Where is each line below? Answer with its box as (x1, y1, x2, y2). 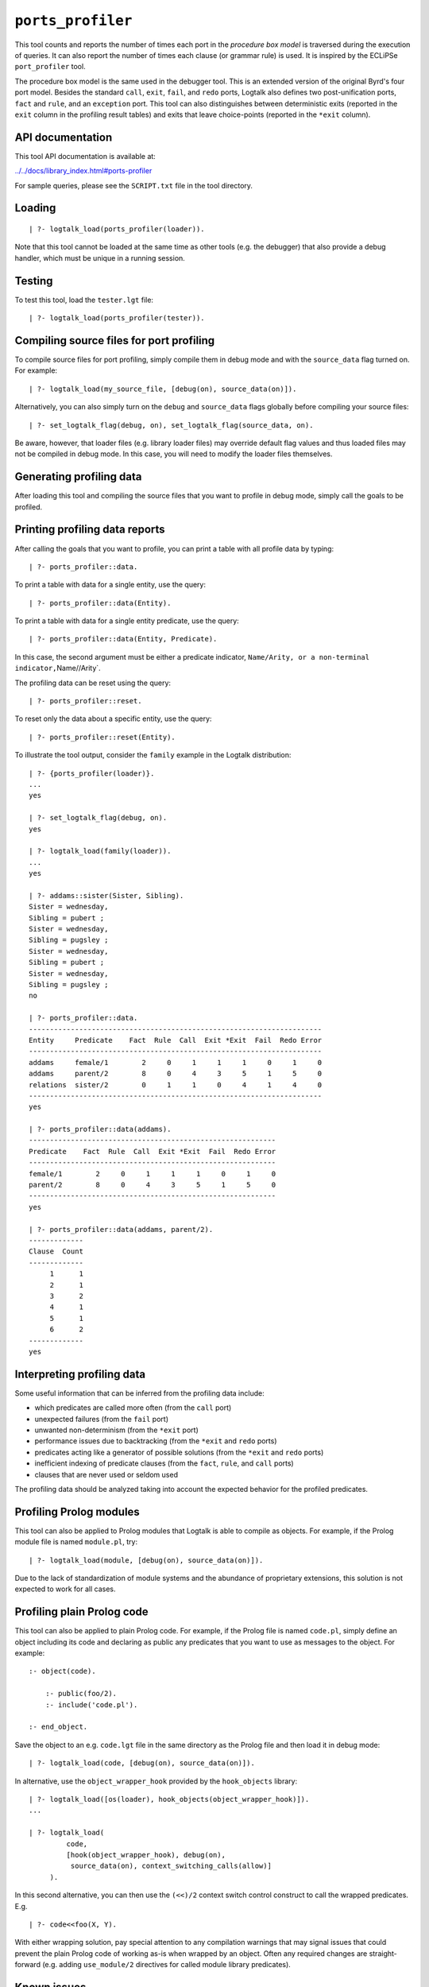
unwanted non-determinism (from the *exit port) (34, 1425, 199, 1435)
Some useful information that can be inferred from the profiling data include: (14, 1388, 265, 1398)
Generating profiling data (14, 470, 142, 484)
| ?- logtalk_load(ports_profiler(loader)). (29, 224, 206, 234)
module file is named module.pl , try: (14, 1537, 138, 1547)
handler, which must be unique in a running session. (14, 253, 186, 262)
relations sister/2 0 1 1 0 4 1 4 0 (29, 1080, 323, 1089)
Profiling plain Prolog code (14, 1605, 149, 1619)
